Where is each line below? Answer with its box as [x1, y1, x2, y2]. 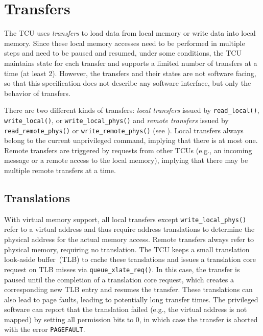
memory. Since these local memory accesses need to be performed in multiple [4, 37, 245, 48]
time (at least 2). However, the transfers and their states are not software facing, [4, 67, 256, 78]
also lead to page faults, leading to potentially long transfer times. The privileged [4, 294, 258, 304]
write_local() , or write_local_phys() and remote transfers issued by [4, 114, 229, 125]
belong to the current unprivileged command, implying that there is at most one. [4, 135, 258, 146]
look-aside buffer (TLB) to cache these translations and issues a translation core [4, 254, 256, 265]
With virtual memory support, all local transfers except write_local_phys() [4, 213, 247, 224]
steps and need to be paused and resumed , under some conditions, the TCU [4, 47, 242, 58]
